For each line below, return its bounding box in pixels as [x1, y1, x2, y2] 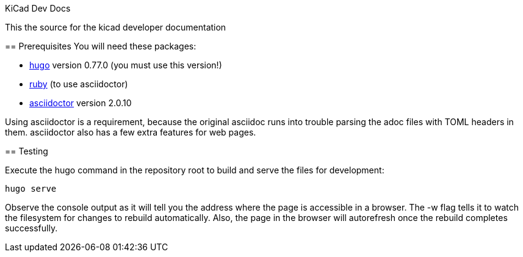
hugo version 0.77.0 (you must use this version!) [29, 60, 222, 70]
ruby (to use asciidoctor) [29, 79, 128, 89]
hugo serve [5, 184, 57, 194]
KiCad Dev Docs [5, 3, 71, 13]
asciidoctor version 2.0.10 [29, 98, 132, 108]
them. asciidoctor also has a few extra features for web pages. [5, 127, 256, 137]
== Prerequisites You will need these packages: [5, 41, 197, 51]
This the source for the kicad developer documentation [5, 22, 226, 32]
